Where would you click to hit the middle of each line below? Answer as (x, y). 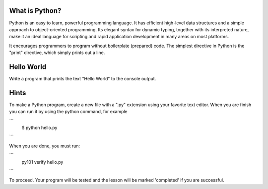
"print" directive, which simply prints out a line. (57, 53)
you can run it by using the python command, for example (68, 112)
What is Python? (35, 11)
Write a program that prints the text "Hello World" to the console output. (83, 78)
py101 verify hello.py (42, 162)
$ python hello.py (39, 128)
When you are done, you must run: (45, 146)
